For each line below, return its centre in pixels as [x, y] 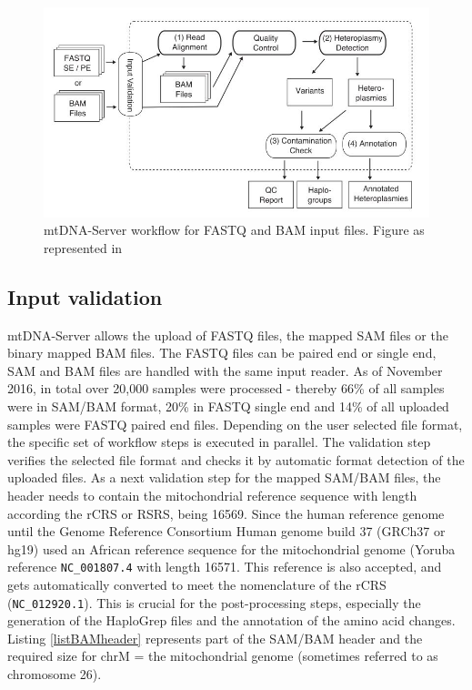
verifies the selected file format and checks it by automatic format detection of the [236, 459]
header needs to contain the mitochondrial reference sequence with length [212, 495]
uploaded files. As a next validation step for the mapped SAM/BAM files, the [224, 477]
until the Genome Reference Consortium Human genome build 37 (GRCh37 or [226, 531]
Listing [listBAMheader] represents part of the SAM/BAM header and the [215, 638]
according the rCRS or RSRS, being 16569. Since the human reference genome [226, 513]
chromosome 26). [55, 673]
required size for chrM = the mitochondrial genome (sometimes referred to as [223, 656]
